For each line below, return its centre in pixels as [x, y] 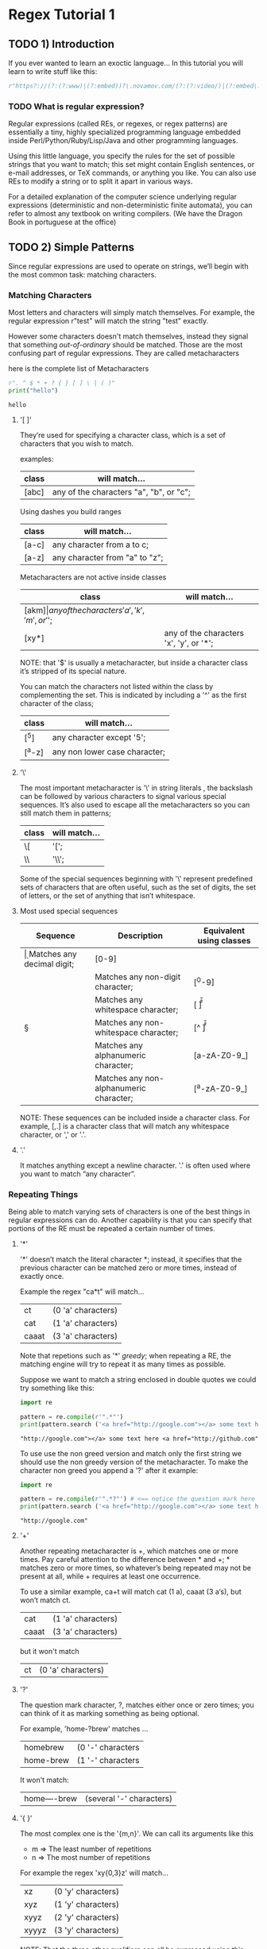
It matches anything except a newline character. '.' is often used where [135, 1165]
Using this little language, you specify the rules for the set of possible [122, 156]
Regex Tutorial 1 [62, 15]
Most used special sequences [69, 911]
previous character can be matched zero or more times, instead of [128, 1267]
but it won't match [49, 1652]
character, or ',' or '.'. [53, 1134]
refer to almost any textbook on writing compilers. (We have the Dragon [126, 214]
